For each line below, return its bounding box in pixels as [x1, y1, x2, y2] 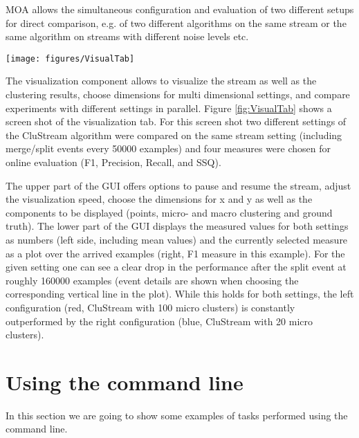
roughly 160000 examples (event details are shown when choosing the [6, 273, 299, 287]
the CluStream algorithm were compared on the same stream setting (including [6, 127, 342, 142]
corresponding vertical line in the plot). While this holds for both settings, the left [6, 286, 354, 301]
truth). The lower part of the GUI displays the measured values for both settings [6, 219, 349, 233]
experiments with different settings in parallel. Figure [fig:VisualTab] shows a [6, 100, 332, 115]
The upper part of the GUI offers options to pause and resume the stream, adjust [6, 178, 351, 192]
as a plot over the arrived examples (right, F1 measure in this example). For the [6, 246, 345, 260]
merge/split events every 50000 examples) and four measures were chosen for [6, 141, 331, 156]
